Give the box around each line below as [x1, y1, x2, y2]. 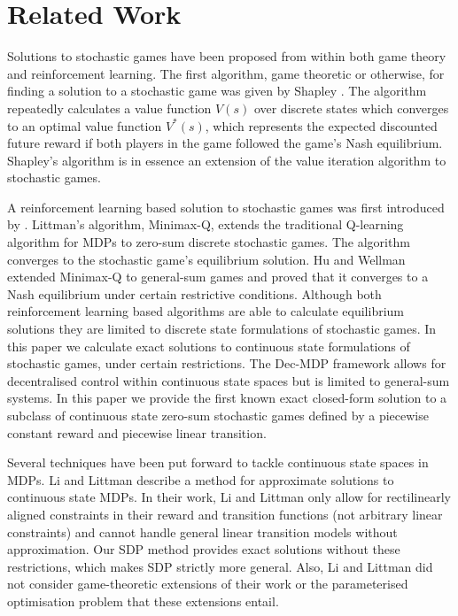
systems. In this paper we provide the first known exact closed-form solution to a [7, 389, 447, 407]
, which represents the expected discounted [205, 116, 438, 135]
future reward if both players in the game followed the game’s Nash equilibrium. [7, 134, 443, 152]
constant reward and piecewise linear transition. [7, 423, 267, 442]
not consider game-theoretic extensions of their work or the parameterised [7, 574, 408, 593]
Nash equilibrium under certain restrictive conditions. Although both [7, 284, 382, 303]
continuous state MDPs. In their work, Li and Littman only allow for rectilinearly [7, 488, 451, 506]
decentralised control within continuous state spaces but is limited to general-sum [7, 371, 450, 389]
